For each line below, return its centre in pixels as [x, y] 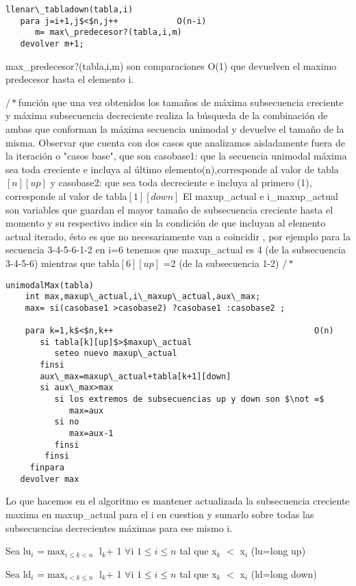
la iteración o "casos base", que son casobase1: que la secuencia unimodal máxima [176, 156]
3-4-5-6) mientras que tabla [63, 263]
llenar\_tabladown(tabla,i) [69, 10]
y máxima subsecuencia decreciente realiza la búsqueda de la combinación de [167, 115]
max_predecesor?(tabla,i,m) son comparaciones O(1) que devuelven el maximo [171, 65]
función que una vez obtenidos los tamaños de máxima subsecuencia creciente [181, 102]
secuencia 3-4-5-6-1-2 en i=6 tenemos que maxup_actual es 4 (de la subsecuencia [176, 250]
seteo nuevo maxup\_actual [116, 354]
